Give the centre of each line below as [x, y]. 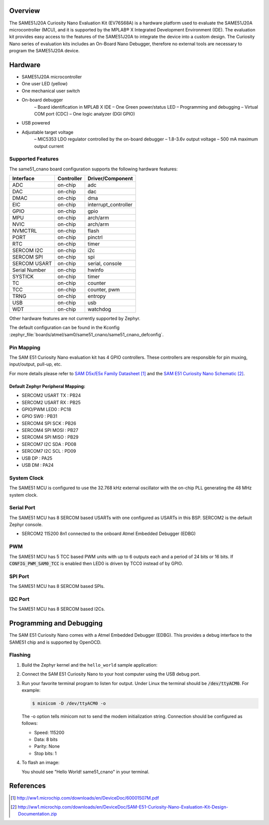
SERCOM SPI [28, 257]
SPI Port [19, 576]
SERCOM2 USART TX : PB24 [51, 396]
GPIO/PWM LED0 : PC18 [47, 409]
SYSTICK [23, 276]
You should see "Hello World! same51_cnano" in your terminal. [85, 772]
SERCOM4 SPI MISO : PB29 [50, 437]
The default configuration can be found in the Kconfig [64, 328]
